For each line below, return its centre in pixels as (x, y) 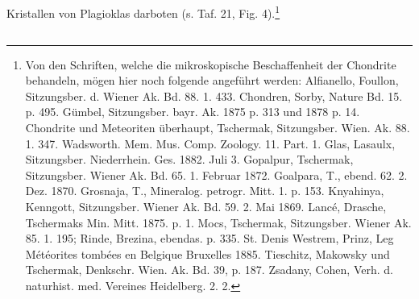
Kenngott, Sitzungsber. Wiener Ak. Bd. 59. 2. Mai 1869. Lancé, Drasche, (206, 206)
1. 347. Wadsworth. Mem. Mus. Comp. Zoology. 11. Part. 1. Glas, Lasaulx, (210, 143)
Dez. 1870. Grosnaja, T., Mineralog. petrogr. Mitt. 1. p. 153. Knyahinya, (205, 191)
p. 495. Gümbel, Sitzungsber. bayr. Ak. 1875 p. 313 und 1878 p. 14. (193, 112)
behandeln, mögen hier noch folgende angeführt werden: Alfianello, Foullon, (212, 80)
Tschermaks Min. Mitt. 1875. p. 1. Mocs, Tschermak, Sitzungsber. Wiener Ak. (218, 222)
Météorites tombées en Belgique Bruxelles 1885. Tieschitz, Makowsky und (207, 253)
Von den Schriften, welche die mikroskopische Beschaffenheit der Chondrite (211, 64)
